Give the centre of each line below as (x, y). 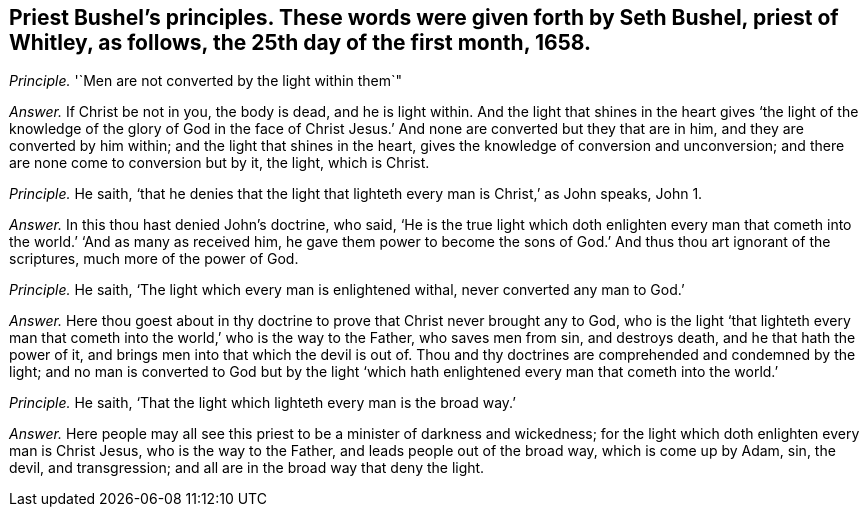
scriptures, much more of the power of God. (154, 259)
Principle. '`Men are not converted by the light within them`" (206, 81)
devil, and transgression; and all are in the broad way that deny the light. (247, 468)
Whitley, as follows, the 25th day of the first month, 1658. (300, 42)
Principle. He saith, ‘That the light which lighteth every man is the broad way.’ (262, 403)
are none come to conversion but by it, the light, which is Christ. (219, 163)
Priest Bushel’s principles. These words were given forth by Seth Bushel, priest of (424, 17)
